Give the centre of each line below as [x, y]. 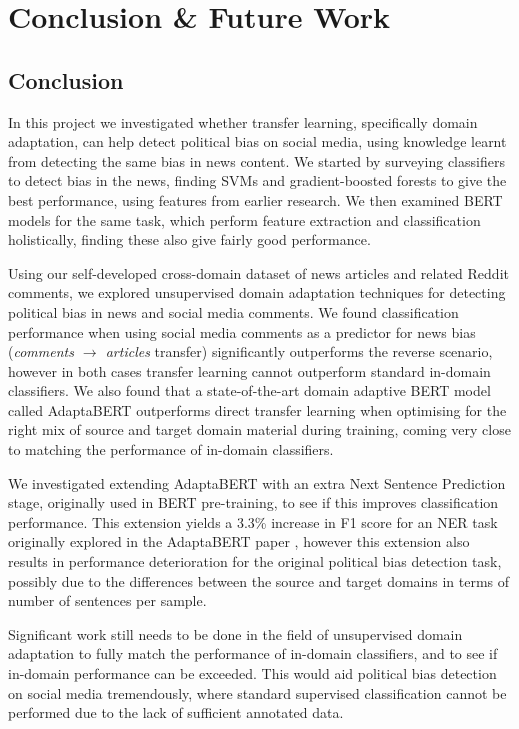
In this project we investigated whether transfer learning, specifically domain [243, 121]
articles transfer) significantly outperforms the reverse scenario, [299, 351]
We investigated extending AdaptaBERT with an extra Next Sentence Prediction [257, 482]
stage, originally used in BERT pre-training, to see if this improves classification [253, 502]
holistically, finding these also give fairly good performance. [189, 239]
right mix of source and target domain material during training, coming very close [259, 429]
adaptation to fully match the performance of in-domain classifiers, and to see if [253, 653]
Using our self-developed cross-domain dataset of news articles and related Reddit [258, 272]
